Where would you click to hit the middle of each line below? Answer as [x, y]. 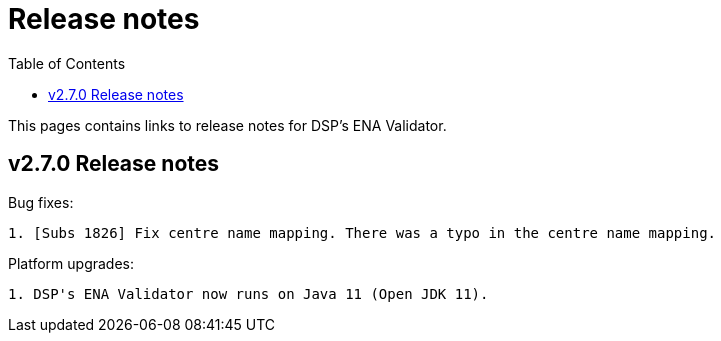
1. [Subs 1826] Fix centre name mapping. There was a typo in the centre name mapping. [362, 232]
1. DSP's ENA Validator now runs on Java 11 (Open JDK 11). [248, 293]
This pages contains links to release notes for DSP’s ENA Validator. [227, 125]
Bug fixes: [41, 202]
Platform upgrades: [71, 263]
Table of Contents [67, 63]
